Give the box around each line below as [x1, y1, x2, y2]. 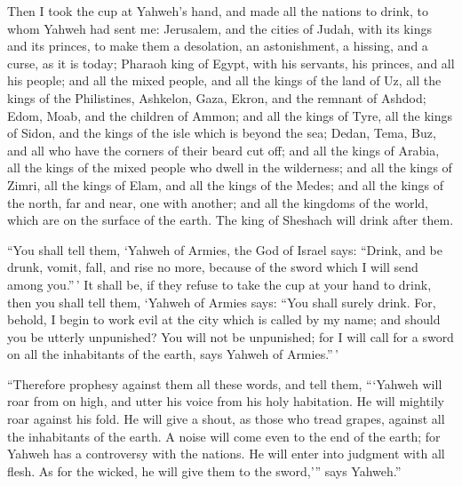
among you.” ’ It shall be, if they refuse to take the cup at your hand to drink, [7, 275, 432, 293]
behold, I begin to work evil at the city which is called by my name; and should [7, 310, 441, 329]
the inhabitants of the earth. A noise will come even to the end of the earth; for [7, 426, 441, 445]
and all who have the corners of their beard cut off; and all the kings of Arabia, [7, 140, 440, 159]
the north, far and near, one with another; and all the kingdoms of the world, [7, 193, 428, 211]
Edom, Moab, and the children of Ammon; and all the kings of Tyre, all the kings [7, 106, 452, 124]
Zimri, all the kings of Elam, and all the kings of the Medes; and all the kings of [7, 175, 443, 194]
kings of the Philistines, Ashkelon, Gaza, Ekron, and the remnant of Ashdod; [7, 88, 426, 107]
